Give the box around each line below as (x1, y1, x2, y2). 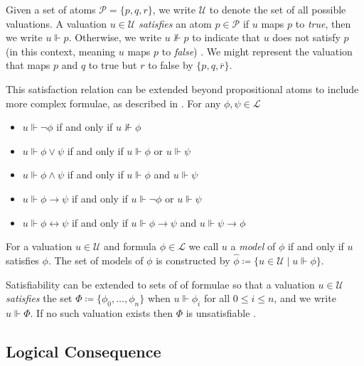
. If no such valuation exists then (30, 305, 173, 320)
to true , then (295, 16, 351, 31)
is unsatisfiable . (186, 305, 256, 320)
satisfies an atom (138, 16, 212, 31)
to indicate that (192, 30, 260, 45)
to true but (88, 58, 137, 72)
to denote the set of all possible (209, 2, 346, 16)
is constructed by (156, 252, 230, 267)
